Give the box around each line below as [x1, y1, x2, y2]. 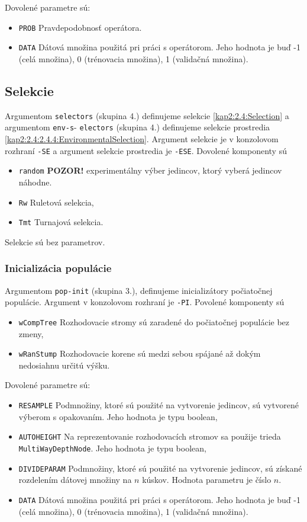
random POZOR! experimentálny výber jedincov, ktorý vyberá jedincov [18, 164, 282, 177]
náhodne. [18, 175, 52, 188]
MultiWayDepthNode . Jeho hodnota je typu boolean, [18, 441, 206, 454]
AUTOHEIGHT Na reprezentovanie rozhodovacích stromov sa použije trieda [18, 430, 281, 443]
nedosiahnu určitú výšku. [18, 358, 110, 371]
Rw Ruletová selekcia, [18, 196, 94, 208]
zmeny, [18, 327, 44, 340]
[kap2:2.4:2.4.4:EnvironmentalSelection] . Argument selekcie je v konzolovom [5, 133, 279, 145]
